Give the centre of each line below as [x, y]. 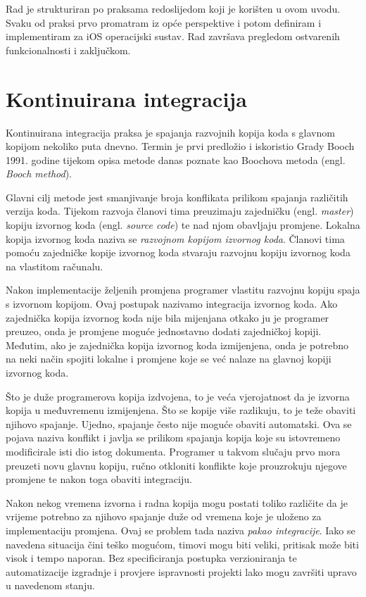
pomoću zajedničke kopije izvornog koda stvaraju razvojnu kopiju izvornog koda [178, 252]
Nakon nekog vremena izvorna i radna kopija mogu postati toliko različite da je [177, 502]
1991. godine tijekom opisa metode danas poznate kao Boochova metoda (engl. [176, 159]
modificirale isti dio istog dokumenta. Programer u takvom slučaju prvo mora [173, 451]
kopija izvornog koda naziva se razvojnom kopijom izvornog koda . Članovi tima [175, 238]
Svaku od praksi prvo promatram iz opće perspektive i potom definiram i [164, 22]
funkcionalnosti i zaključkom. [68, 50]
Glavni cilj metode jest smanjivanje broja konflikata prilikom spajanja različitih [177, 197]
